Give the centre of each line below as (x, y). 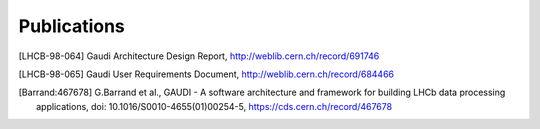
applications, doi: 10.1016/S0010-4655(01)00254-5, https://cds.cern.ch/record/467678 (214, 106)
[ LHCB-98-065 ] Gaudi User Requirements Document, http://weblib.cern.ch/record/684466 (206, 74)
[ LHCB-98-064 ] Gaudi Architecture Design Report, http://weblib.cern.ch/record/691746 (199, 56)
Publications (71, 26)
